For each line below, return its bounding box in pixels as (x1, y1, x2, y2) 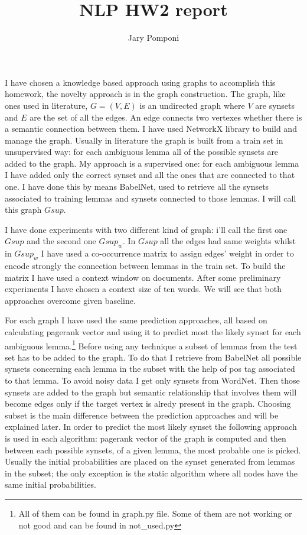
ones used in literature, (5, 99, 88, 111)
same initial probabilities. (5, 478, 96, 491)
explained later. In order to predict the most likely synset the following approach (5, 420, 297, 433)
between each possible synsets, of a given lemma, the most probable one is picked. (5, 443, 301, 456)
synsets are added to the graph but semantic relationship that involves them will (5, 385, 297, 398)
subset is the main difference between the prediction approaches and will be (5, 408, 279, 421)
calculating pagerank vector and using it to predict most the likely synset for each (5, 326, 301, 338)
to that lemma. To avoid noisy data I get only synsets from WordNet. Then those (5, 374, 300, 387)
